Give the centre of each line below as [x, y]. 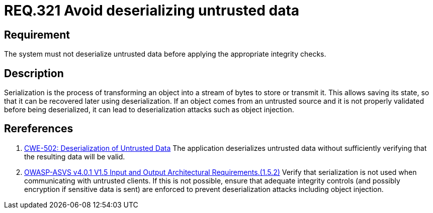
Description [34, 73]
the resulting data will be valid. [75, 156]
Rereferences [39, 129]
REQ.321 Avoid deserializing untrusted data [152, 11]
